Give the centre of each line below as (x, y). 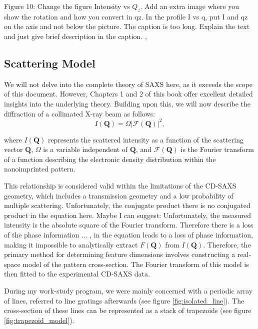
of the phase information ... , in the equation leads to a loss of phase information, (128, 234)
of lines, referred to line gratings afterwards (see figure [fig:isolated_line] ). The (124, 300)
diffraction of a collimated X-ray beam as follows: (79, 113)
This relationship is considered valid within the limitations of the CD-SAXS (120, 186)
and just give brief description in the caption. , (75, 36)
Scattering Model (50, 63)
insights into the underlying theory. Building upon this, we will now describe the (127, 103)
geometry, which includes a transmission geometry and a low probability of (119, 195)
